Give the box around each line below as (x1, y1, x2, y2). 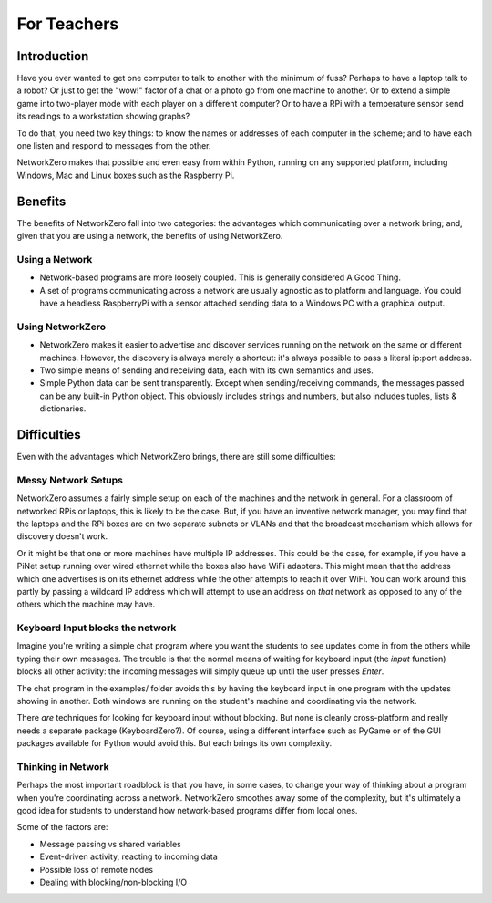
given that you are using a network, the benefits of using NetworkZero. (16, 231, 283, 242)
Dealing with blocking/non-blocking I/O (39, 877, 187, 888)
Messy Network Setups (16, 473, 123, 486)
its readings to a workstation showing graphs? (16, 110, 190, 122)
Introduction (16, 48, 89, 64)
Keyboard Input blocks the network (16, 621, 177, 634)
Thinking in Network (16, 760, 109, 773)
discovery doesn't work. (16, 531, 108, 542)
